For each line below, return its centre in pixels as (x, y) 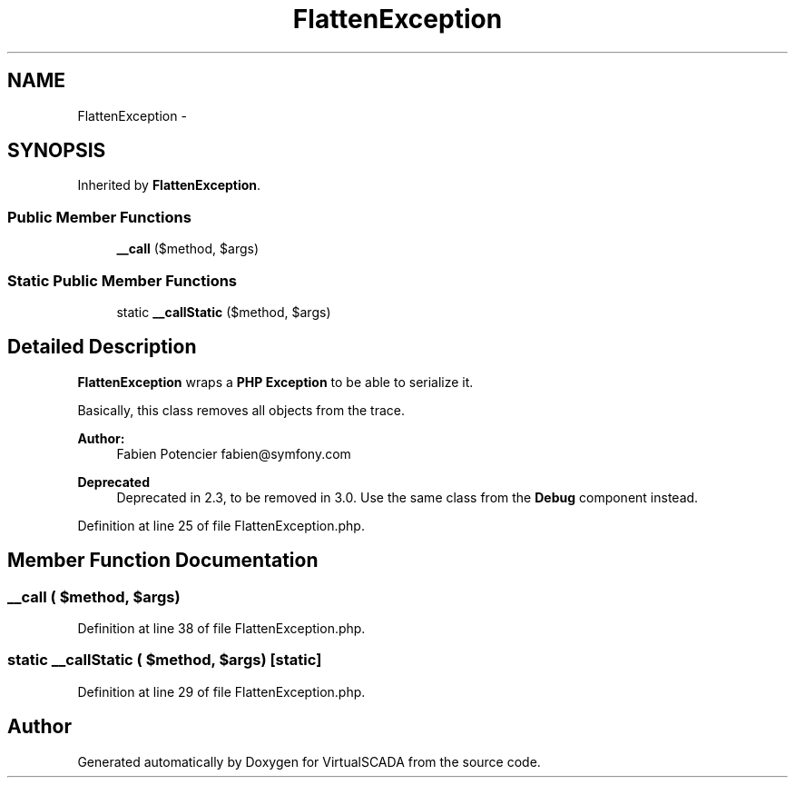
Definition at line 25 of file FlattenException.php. (221, 525)
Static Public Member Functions (123, 280)
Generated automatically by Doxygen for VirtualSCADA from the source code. (309, 761)
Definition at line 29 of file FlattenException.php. (221, 691)
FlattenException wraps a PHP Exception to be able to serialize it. (275, 382)
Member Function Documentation (163, 561)
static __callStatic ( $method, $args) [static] (165, 660)
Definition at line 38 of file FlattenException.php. (221, 628)
